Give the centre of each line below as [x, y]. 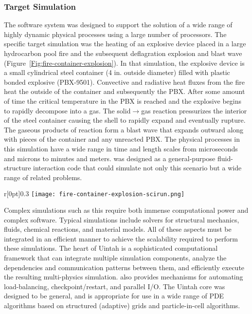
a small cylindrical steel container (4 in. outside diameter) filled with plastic [117, 72]
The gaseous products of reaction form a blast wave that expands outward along [124, 129]
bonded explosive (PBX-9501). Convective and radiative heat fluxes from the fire [124, 82]
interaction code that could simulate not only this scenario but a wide [137, 168]
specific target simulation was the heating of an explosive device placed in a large [125, 44]
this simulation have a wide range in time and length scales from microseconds [121, 148]
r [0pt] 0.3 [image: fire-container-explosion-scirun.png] [94, 194]
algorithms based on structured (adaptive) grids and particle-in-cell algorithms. [122, 305]
